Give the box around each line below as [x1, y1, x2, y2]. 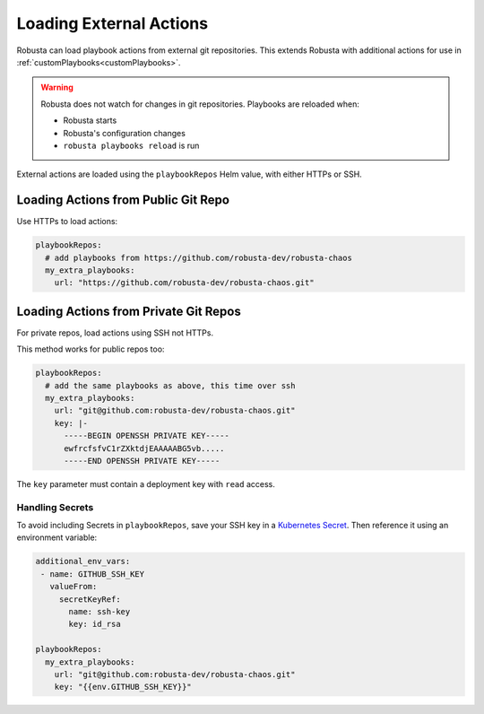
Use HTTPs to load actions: [16, 216, 118, 227]
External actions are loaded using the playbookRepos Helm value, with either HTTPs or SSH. [16, 169, 362, 179]
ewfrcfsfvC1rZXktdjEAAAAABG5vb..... [64, 443, 225, 453]
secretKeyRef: [58, 594, 121, 605]
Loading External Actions [16, 13, 209, 33]
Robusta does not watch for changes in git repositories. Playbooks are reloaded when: [40, 99, 360, 109]
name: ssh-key [68, 606, 131, 617]
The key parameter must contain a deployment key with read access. [16, 478, 275, 489]
